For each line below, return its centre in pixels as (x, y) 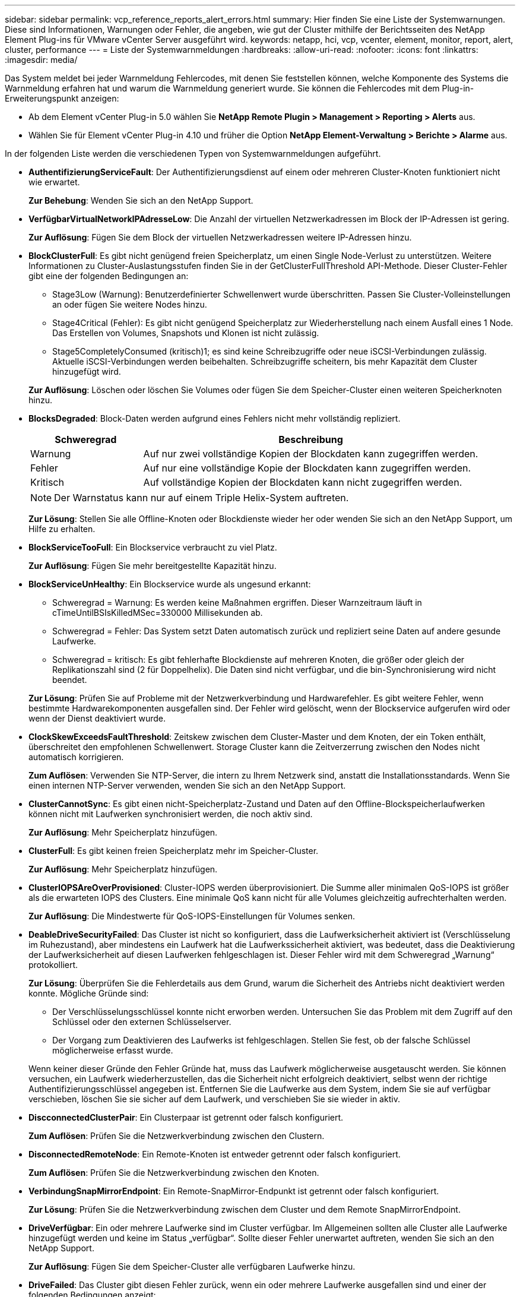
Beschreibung (311, 439)
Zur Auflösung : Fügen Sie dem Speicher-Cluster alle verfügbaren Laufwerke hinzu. (192, 1266)
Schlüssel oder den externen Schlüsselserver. (142, 1022)
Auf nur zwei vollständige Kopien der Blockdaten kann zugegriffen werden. (311, 454)
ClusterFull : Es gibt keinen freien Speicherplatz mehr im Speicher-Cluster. (174, 851)
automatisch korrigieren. (76, 757)
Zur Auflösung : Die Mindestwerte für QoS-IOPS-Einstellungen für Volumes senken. (192, 916)
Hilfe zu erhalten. (62, 529)
